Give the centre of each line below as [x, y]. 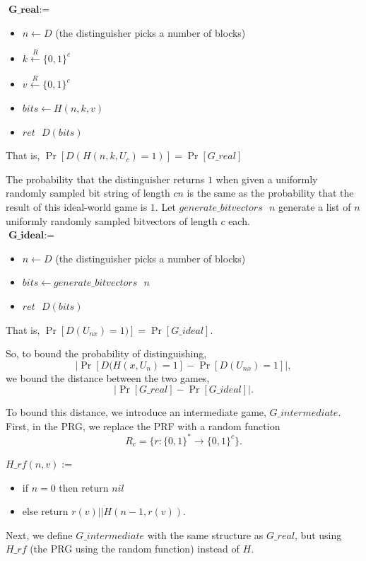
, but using [318, 534]
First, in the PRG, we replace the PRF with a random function [143, 426]
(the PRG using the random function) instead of [135, 549]
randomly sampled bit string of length [88, 193]
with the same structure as [205, 534]
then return [84, 487]
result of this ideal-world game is [77, 206]
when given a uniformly [267, 179]
